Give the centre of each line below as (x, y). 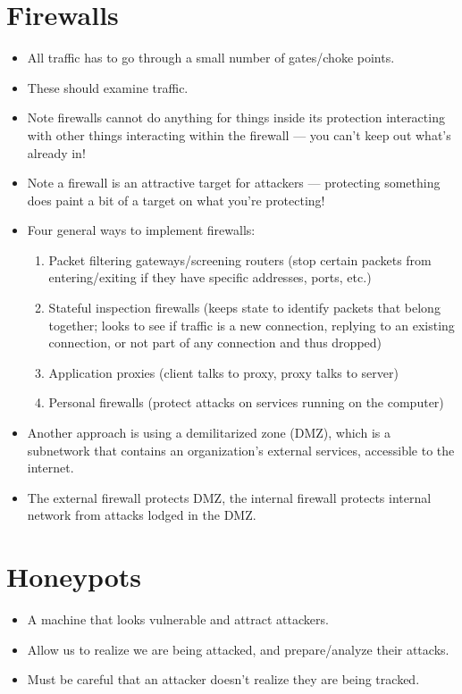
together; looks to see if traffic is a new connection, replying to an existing (252, 325)
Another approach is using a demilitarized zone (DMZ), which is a (209, 433)
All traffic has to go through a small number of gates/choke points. (211, 58)
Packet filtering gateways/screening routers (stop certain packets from (240, 259)
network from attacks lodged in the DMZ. (142, 515)
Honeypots (74, 577)
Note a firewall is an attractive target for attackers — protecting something (234, 183)
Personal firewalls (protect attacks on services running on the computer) (246, 402)
